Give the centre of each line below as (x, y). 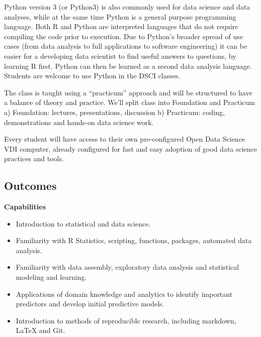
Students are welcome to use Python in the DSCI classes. (92, 76)
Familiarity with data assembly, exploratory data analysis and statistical (127, 267)
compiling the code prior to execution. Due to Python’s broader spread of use (123, 36)
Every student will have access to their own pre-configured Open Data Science (125, 139)
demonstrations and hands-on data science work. (79, 122)
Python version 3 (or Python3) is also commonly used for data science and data (127, 7)
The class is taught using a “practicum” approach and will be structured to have (128, 92)
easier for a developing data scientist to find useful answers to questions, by (120, 55)
